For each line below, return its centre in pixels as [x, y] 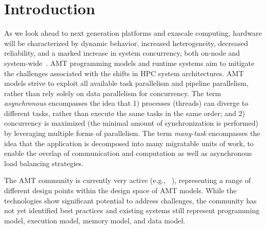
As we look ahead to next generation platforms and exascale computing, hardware [133, 33]
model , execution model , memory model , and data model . [95, 220]
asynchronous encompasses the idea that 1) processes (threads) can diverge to [126, 103]
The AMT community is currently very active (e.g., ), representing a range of [128, 180]
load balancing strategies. [44, 163]
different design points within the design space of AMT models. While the [120, 190]
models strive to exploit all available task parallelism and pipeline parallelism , [126, 83]
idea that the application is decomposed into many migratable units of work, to [129, 143]
